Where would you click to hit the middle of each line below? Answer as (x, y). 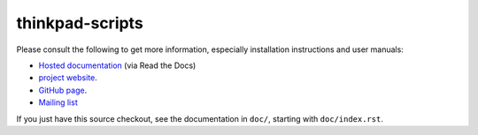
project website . (68, 78)
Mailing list (58, 102)
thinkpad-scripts (80, 23)
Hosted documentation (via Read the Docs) (117, 65)
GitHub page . (63, 90)
